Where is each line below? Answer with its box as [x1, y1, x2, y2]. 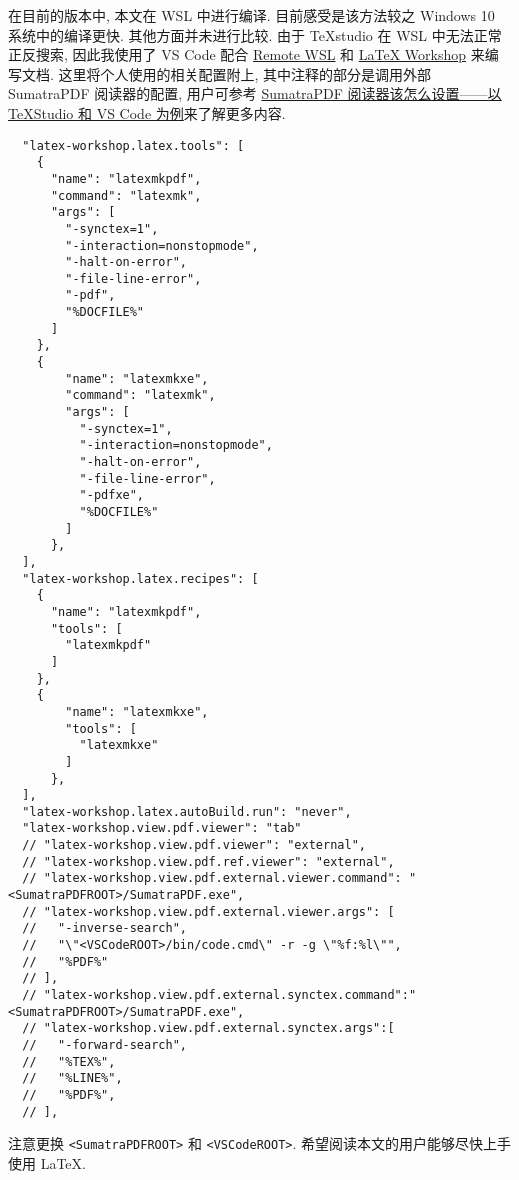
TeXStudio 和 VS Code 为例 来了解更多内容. [8, 102, 286, 123]
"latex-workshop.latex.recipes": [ [22, 571, 259, 586]
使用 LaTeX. [8, 1152, 86, 1173]
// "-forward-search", [22, 1038, 187, 1052]
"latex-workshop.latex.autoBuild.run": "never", [22, 804, 352, 819]
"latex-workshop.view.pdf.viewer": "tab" [22, 821, 302, 836]
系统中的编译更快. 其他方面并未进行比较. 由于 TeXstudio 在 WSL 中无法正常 [8, 24, 502, 45]
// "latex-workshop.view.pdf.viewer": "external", [22, 838, 366, 853]
